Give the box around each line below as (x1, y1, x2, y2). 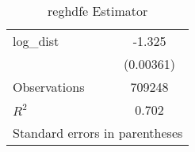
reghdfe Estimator (48, 2, 148, 20)
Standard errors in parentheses (13, 123, 183, 142)
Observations (13, 78, 85, 96)
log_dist (13, 32, 59, 50)
